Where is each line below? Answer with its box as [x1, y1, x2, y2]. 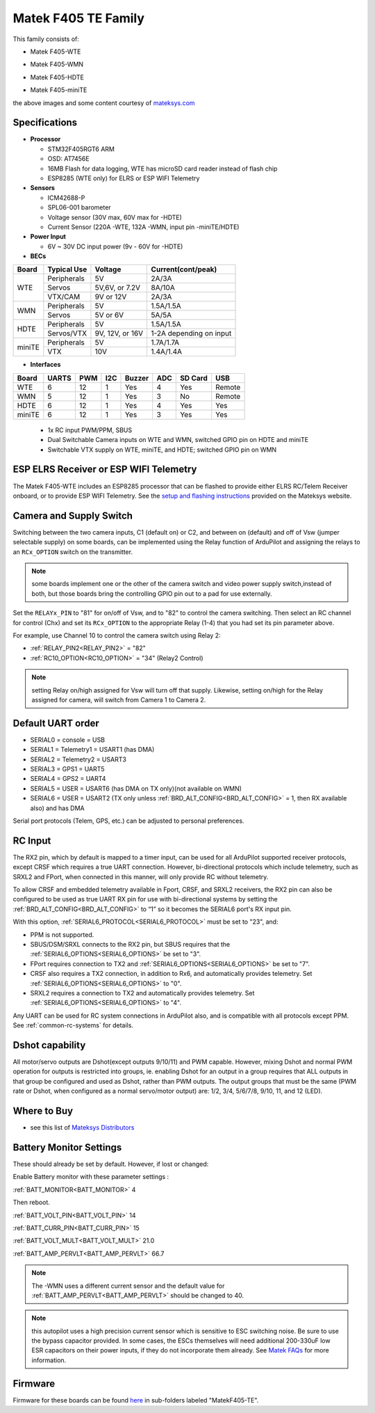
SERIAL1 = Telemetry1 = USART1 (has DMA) [30, 745, 155, 754]
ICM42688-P [47, 194, 85, 202]
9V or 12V [94, 292, 127, 302]
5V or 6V [94, 310, 124, 320]
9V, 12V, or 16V [94, 329, 144, 338]
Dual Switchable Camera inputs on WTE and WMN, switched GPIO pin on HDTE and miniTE [47, 436, 309, 444]
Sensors [30, 184, 56, 192]
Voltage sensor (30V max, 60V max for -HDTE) [47, 213, 182, 221]
